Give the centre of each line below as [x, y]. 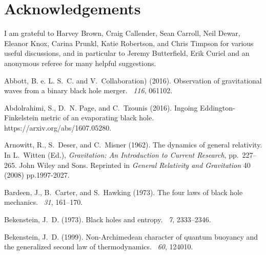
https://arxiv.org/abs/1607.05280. [58, 127]
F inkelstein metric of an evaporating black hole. [79, 118]
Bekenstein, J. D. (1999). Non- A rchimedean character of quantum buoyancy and [131, 236]
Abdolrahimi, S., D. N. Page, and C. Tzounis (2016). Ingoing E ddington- [120, 107]
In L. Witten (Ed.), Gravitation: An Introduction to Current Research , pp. [121, 155]
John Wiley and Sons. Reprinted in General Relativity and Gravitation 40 [135, 165]
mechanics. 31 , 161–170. [44, 202]
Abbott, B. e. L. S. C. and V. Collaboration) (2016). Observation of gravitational [133, 80]
